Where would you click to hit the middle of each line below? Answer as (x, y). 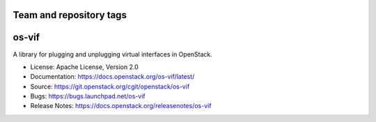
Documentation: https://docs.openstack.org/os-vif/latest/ (112, 77)
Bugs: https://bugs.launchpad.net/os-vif (88, 96)
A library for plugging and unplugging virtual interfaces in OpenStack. (112, 54)
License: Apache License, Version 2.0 (84, 67)
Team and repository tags (70, 15)
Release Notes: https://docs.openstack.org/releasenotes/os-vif (121, 106)
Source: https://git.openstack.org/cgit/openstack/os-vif (110, 86)
